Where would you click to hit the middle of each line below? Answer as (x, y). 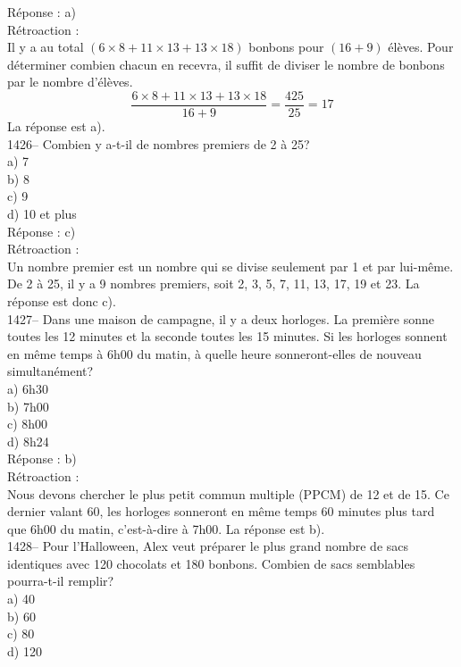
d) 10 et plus (42, 213)
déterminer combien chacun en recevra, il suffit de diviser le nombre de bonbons (226, 64)
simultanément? (50, 371)
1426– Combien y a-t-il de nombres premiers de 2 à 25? (159, 143)
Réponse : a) (42, 12)
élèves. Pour (421, 47)
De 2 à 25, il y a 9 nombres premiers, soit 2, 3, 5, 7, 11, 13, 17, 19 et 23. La (214, 283)
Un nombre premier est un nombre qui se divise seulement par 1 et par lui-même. (230, 266)
